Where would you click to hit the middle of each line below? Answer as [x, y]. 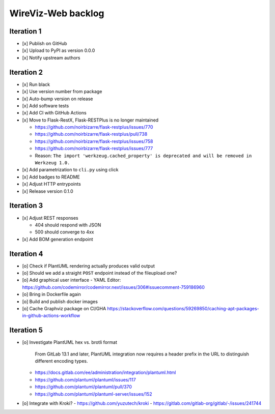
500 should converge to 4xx [64, 232]
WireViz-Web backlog [57, 13]
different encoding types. [61, 361]
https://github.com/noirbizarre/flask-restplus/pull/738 [91, 134]
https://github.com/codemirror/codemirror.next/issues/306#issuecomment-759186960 [113, 287]
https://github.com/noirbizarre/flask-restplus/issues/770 [94, 127]
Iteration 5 [26, 330]
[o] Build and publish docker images [60, 301]
